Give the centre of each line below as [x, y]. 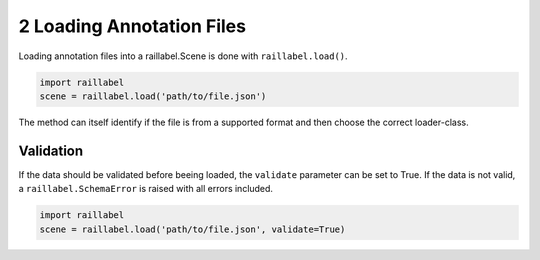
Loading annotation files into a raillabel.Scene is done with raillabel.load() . [183, 56]
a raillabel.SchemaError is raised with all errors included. [146, 189]
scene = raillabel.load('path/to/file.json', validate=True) [192, 229]
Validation [51, 150]
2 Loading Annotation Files [132, 26]
